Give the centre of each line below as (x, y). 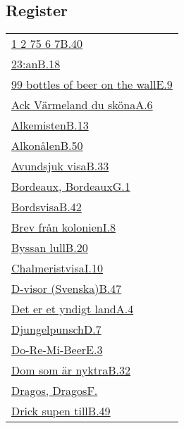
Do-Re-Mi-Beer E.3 (57, 350)
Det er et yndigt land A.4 (73, 309)
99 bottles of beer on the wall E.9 (92, 84)
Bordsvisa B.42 (47, 207)
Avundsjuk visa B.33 (60, 166)
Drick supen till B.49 (61, 411)
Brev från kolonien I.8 (63, 227)
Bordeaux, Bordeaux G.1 (71, 187)
